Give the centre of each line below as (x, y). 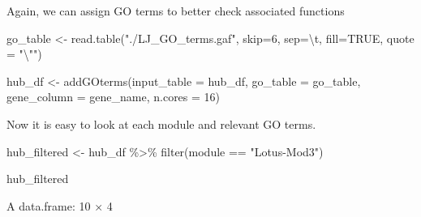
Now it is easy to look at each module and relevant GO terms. (161, 123)
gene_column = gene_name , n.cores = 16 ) (114, 97)
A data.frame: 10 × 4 (60, 205)
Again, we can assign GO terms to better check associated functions (176, 11)
